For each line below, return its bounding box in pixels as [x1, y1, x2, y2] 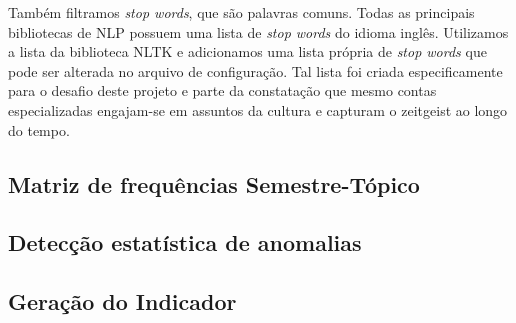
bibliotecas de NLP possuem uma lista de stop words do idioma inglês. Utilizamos [8, 21, 509, 42]
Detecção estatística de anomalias [8, 227, 362, 258]
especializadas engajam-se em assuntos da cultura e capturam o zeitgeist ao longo [8, 99, 508, 120]
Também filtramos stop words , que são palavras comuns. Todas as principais [8, 2, 475, 22]
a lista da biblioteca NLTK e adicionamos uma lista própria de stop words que [8, 41, 487, 62]
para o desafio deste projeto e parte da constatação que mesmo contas [8, 80, 437, 101]
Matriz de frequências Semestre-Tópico [8, 168, 420, 199]
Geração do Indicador [8, 286, 237, 317]
